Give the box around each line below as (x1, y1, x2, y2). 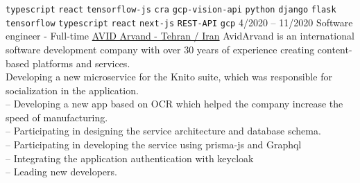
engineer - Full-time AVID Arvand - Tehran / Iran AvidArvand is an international (6, 28, 354, 43)
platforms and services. (32, 55, 130, 70)
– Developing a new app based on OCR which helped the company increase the (6, 96, 343, 111)
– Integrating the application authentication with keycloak (6, 150, 254, 165)
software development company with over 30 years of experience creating (6, 42, 315, 56)
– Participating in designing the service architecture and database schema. (6, 123, 321, 138)
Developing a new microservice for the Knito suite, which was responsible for (6, 69, 332, 84)
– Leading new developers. (6, 164, 117, 179)
